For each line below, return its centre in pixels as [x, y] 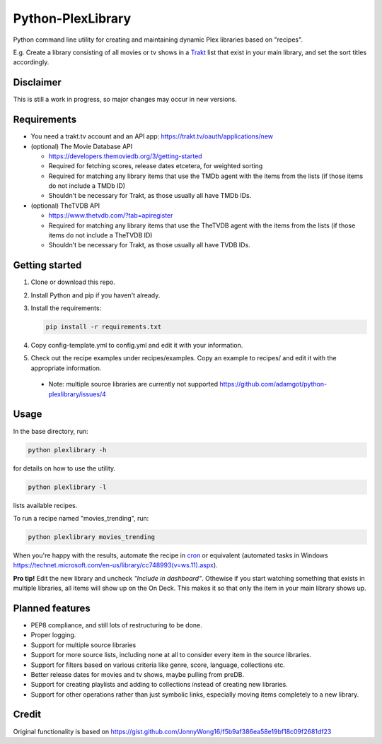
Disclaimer [37, 82]
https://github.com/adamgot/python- [273, 384]
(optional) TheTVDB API [65, 206]
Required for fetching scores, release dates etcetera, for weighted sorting [156, 166]
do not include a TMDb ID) [87, 186]
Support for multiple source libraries [83, 645]
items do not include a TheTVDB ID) [100, 235]
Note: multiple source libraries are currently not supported [133, 384]
